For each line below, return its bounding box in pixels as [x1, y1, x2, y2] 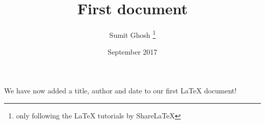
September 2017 [108, 46, 157, 57]
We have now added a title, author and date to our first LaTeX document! [4, 85, 237, 95]
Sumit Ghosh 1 [109, 28, 156, 40]
